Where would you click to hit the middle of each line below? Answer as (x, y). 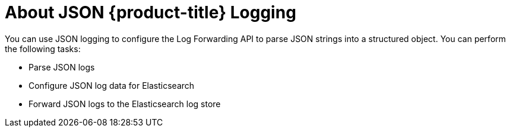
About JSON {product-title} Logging (151, 12)
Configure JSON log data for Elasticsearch (112, 85)
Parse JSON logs (62, 67)
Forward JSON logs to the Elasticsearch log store (125, 104)
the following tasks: (43, 49)
